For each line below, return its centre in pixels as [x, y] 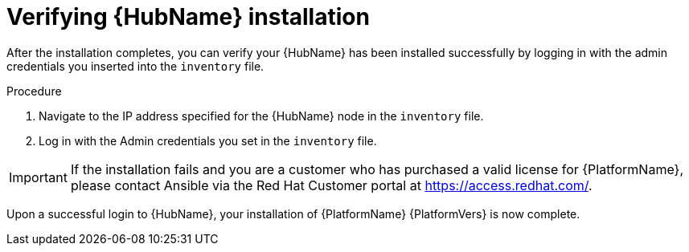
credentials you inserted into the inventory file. [135, 66]
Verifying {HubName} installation [188, 17]
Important [38, 177]
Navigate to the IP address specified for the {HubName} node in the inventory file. [261, 116]
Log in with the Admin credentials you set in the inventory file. [208, 140]
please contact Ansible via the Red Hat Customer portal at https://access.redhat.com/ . [331, 185]
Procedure [34, 91]
